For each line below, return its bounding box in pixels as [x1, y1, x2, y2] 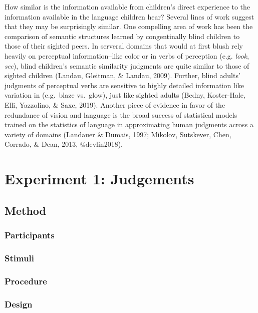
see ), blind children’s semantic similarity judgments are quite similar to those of [5, 60, 249, 71]
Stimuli [5, 251, 35, 264]
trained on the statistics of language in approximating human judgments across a [5, 119, 253, 130]
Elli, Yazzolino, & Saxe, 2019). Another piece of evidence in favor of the [5, 99, 225, 110]
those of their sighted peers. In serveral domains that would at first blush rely [5, 41, 243, 51]
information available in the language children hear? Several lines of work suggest [5, 11, 254, 22]
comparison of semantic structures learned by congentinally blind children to [5, 31, 240, 41]
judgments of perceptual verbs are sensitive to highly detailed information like [5, 80, 244, 90]
